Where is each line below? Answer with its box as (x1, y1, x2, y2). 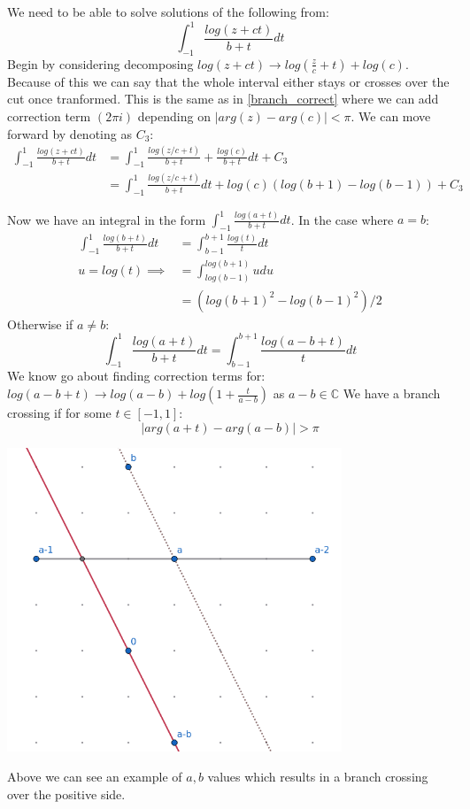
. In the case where (290, 210, 394, 228)
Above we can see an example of (7, 767, 182, 785)
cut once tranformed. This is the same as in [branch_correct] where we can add (7, 89, 439, 108)
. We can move (351, 107, 431, 126)
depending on (137, 107, 211, 126)
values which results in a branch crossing (207, 767, 428, 785)
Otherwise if (7, 314, 73, 333)
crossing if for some (7, 404, 112, 422)
